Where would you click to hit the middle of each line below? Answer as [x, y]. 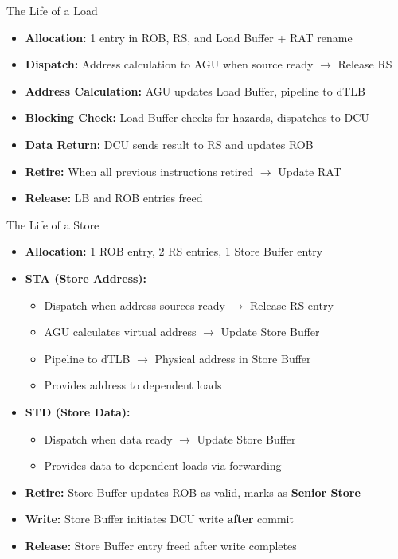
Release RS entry [292, 305]
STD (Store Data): [78, 411]
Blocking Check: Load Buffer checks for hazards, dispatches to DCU [197, 117]
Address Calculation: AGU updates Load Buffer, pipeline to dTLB [195, 90]
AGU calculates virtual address [120, 332]
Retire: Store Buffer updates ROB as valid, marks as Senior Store [193, 492]
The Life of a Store [53, 224]
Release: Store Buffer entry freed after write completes [161, 545]
